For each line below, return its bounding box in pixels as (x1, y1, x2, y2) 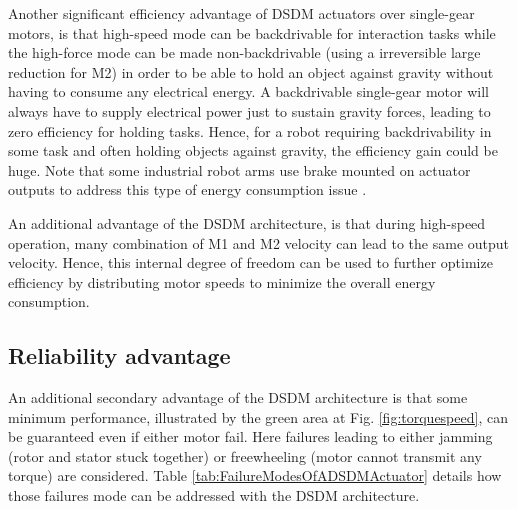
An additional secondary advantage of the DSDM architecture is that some (8, 387, 468, 408)
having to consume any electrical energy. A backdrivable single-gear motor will (8, 81, 489, 102)
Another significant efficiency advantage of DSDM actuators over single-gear (8, 3, 475, 23)
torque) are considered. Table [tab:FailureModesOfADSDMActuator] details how (8, 465, 502, 486)
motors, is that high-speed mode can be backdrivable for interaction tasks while (8, 22, 496, 43)
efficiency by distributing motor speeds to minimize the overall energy (8, 271, 436, 292)
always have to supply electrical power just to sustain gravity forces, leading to (8, 100, 491, 121)
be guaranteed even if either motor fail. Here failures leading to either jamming (8, 426, 493, 447)
